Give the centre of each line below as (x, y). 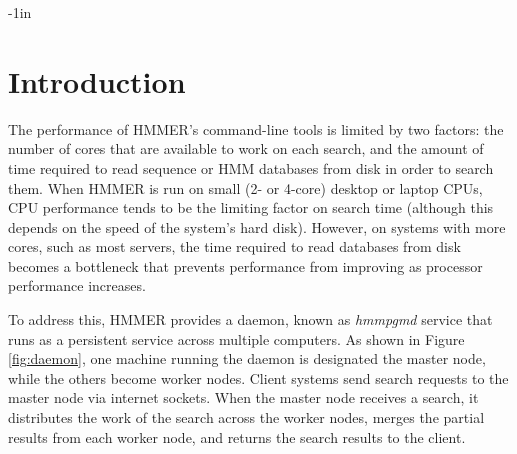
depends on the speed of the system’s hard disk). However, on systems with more (257, 226)
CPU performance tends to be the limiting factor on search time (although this (251, 207)
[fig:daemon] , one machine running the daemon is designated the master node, (247, 358)
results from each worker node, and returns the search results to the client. (237, 436)
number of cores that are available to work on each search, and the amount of (246, 148)
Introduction (97, 80)
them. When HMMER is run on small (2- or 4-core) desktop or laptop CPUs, (245, 187)
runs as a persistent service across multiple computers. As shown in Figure (236, 338)
